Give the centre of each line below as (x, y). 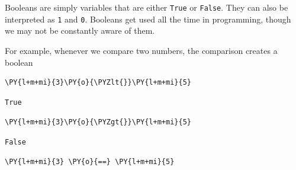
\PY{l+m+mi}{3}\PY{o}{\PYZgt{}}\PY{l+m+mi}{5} (98, 122)
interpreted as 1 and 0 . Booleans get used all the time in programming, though (148, 19)
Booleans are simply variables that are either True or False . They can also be (147, 7)
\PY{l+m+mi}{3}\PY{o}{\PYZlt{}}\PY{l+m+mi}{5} (98, 83)
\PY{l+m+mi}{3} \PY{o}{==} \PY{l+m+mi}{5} (90, 162)
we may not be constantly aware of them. (80, 31)
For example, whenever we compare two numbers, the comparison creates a (141, 50)
